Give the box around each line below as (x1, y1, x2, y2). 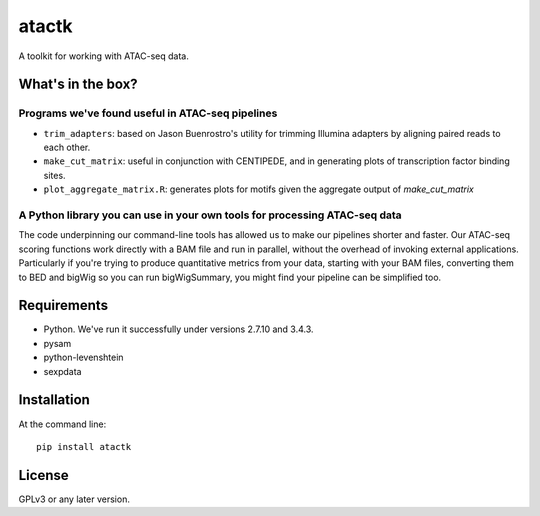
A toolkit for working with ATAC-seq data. (18, 50, 189, 62)
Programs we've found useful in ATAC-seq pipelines (18, 106, 278, 120)
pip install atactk (36, 441, 132, 452)
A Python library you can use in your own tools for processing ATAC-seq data (18, 208, 402, 222)
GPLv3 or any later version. (18, 493, 130, 505)
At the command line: (18, 418, 107, 430)
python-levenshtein (43, 351, 124, 364)
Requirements (18, 297, 109, 314)
